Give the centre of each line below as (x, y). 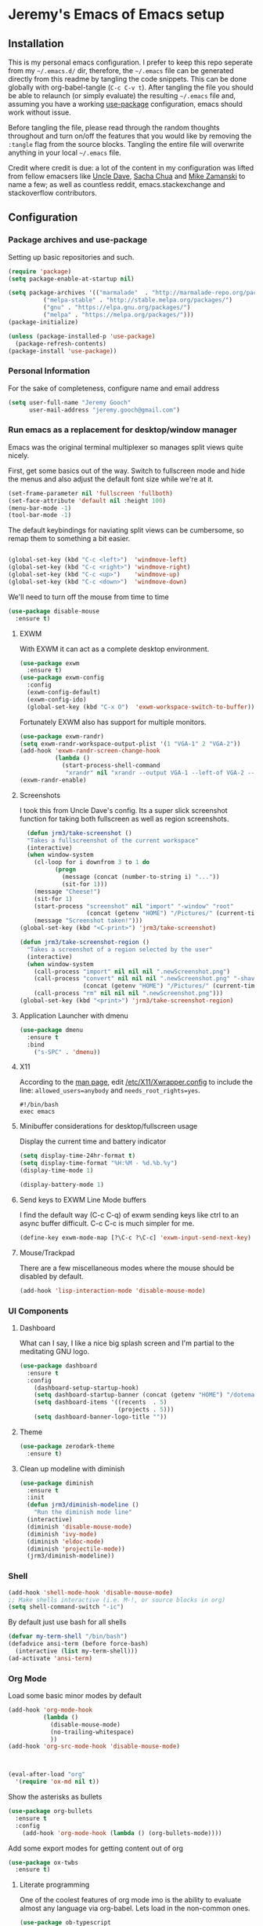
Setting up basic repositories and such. (71, 257)
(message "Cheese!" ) (67, 892)
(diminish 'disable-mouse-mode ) (79, 1527)
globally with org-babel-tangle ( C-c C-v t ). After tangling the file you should (131, 87)
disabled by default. (51, 1276)
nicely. (19, 455)
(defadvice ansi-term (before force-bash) (78, 1644)
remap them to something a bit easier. (69, 539)
